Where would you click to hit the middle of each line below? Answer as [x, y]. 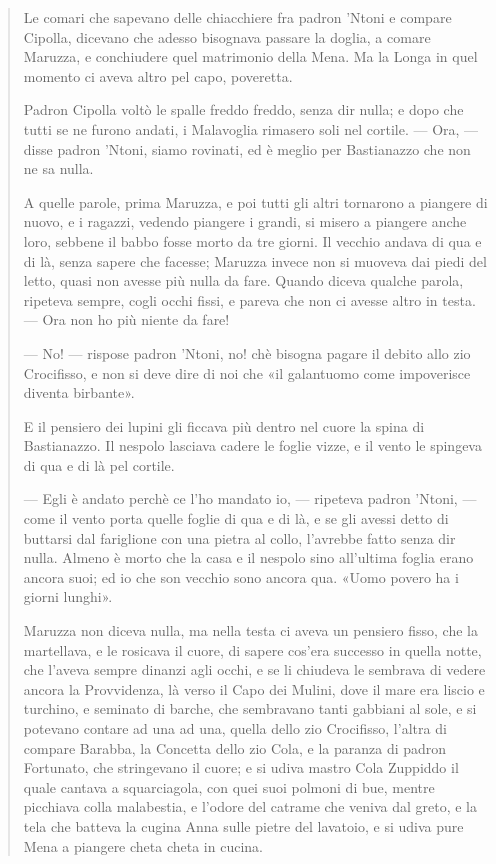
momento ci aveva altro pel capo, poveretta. [158, 75]
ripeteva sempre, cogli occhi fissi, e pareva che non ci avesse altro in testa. [249, 299]
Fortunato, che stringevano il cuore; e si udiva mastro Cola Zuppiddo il [241, 767]
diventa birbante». [79, 392]
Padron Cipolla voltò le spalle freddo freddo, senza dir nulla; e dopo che [243, 109]
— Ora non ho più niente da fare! [126, 319]
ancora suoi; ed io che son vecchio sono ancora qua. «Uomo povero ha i [241, 576]
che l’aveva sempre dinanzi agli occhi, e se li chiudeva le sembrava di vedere [254, 669]
